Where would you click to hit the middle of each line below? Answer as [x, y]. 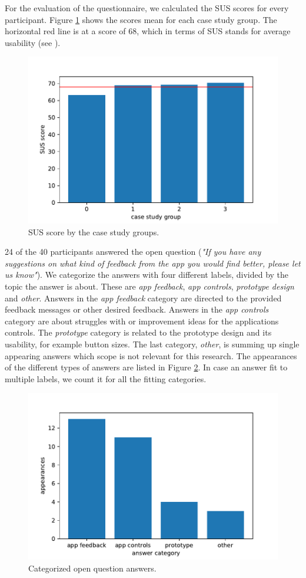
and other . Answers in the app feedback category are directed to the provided [143, 298]
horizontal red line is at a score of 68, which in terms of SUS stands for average [148, 31]
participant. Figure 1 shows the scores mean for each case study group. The [141, 19]
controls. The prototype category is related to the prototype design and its [138, 332]
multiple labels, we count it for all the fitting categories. [106, 378]
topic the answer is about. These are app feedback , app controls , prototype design [149, 286]
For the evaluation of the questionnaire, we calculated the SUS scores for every [147, 8]
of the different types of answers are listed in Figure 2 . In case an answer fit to [146, 367]
